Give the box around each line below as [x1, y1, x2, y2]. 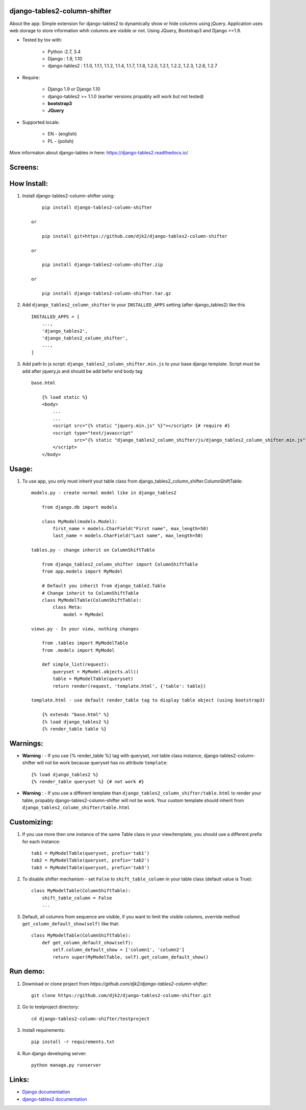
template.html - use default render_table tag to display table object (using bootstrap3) [31, 697, 265, 703]
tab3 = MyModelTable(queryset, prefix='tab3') [31, 865, 150, 870]
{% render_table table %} [41, 726, 107, 732]
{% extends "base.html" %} [41, 712, 110, 718]
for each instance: [22, 839, 61, 845]
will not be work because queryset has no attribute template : [36, 760, 168, 766]
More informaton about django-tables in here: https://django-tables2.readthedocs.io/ [9, 149, 188, 155]
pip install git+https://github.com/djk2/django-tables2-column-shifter [41, 233, 228, 239]
